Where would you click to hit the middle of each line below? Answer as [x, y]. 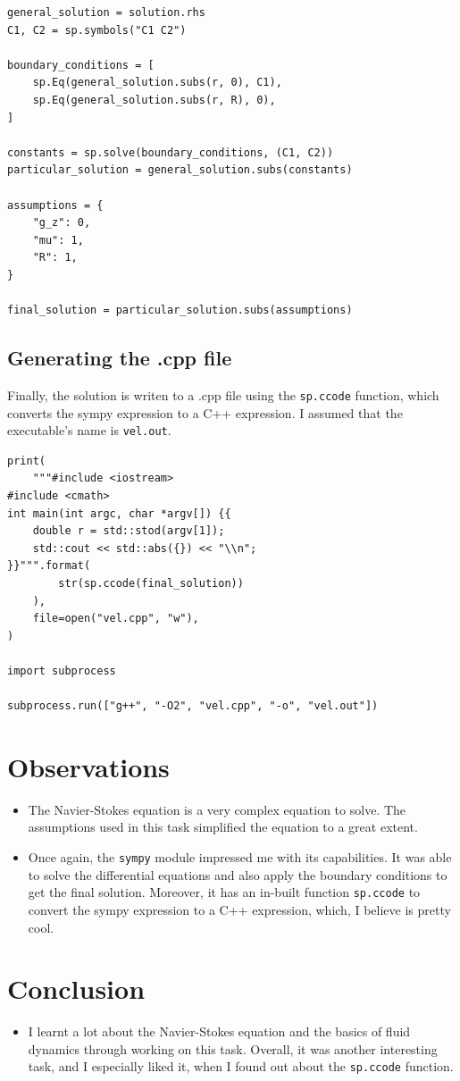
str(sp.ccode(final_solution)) [151, 583]
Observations [88, 766]
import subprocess [62, 670]
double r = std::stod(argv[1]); [129, 531]
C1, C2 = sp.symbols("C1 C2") [97, 30]
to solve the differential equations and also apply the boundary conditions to [238, 874]
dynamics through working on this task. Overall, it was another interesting [233, 1048]
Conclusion [76, 989]
